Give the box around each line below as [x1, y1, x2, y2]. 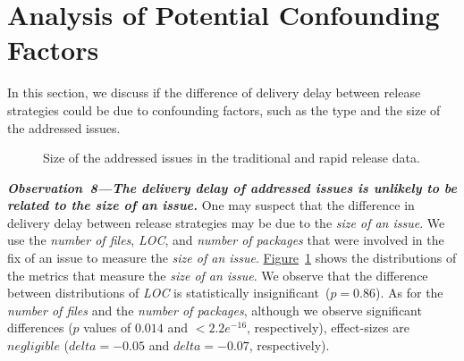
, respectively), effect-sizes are [247, 318, 409, 337]
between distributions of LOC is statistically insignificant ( [7, 283, 331, 302]
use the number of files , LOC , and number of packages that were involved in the [7, 231, 444, 249]
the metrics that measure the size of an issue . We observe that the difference [7, 265, 428, 284]
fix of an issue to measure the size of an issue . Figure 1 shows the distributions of [7, 248, 457, 267]
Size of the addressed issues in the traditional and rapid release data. [43, 148, 420, 167]
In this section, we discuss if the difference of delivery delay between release [7, 83, 421, 102]
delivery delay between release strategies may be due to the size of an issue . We [7, 213, 445, 231]
